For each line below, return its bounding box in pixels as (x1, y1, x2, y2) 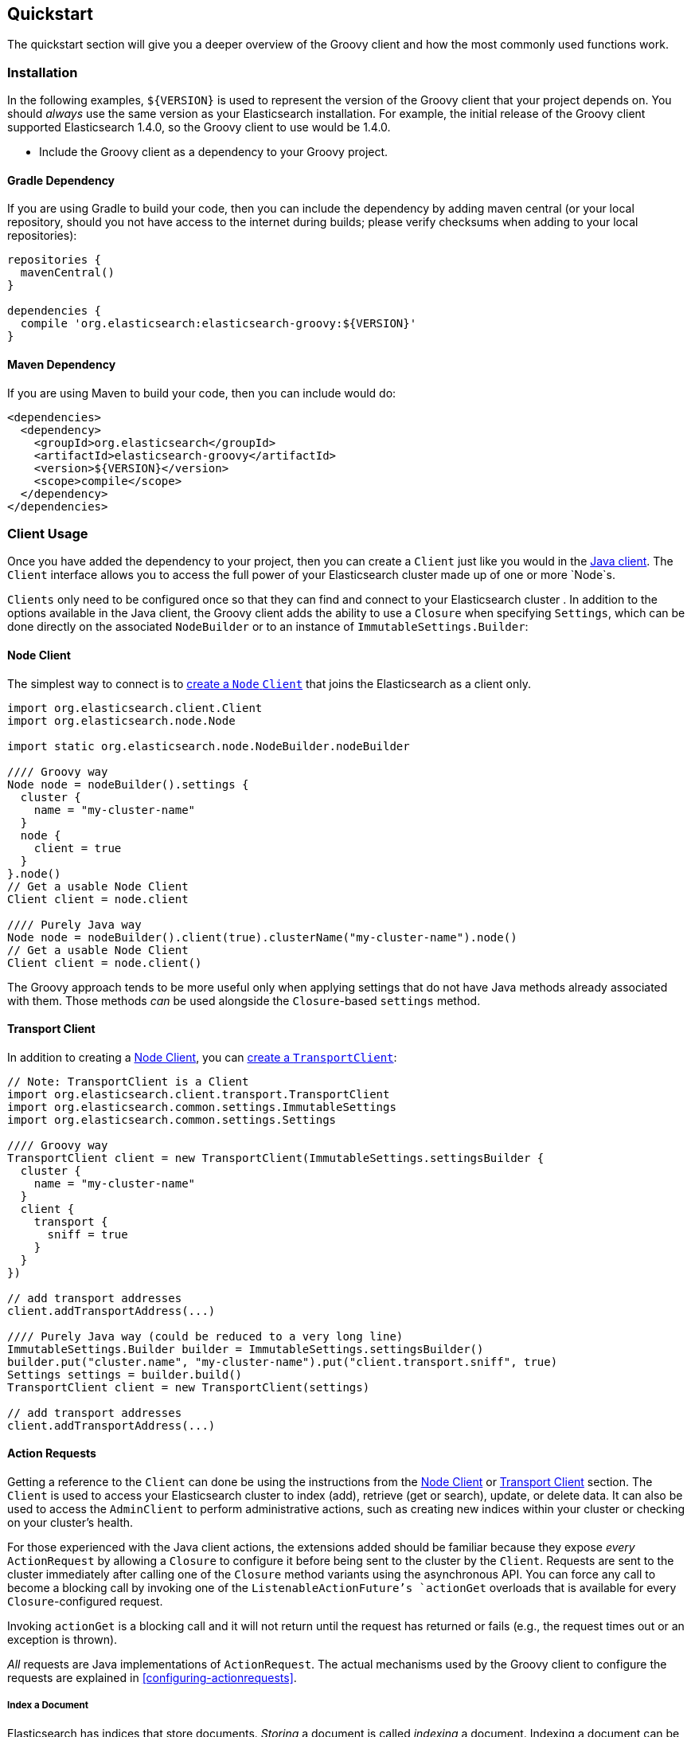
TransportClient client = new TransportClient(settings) (7, 1380, 370, 1394)
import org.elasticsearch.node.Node (7, 714, 236, 727)
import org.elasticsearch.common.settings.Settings (7, 1113, 337, 1126)
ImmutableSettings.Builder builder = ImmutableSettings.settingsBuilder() (7, 1342, 484, 1356)
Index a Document (7, 1700, 89, 1712)
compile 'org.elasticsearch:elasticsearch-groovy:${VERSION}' (20, 317, 417, 331)
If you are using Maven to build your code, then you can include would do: (7, 385, 396, 400)
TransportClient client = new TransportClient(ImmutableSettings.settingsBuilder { (7, 1151, 545, 1164)
